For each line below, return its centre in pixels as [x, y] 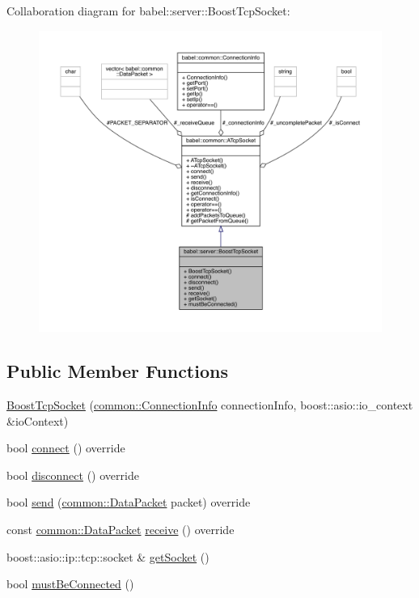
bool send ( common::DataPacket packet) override [129, 502]
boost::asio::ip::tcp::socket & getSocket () [108, 556]
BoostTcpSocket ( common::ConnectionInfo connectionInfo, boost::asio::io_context [210, 405]
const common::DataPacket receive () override [121, 530]
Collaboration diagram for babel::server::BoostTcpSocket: [148, 11]
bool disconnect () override [73, 475]
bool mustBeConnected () [70, 584]
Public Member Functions [117, 371]
